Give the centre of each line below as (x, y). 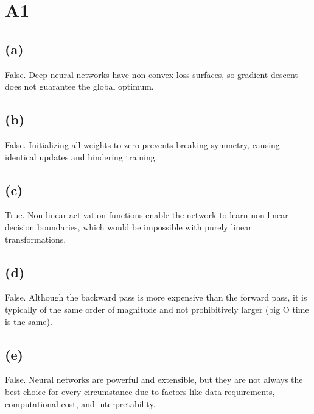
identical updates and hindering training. (81, 156)
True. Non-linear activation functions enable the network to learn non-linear (147, 215)
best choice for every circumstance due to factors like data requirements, (140, 391)
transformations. (36, 239)
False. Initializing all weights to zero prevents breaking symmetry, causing (142, 144)
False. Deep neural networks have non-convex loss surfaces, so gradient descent (152, 74)
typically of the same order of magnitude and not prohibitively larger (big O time (157, 309)
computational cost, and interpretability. (80, 403)
